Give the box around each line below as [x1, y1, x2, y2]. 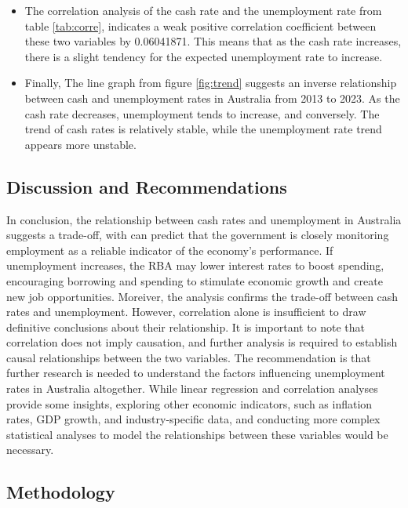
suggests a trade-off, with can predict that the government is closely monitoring [6, 227, 389, 243]
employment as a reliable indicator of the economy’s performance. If [6, 241, 333, 258]
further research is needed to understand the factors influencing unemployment [6, 365, 385, 381]
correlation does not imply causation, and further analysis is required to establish [6, 334, 398, 350]
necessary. [6, 441, 54, 458]
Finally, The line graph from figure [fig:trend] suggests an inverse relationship [24, 74, 397, 91]
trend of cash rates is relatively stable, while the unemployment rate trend [24, 121, 382, 137]
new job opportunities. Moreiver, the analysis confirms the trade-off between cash [6, 288, 399, 304]
